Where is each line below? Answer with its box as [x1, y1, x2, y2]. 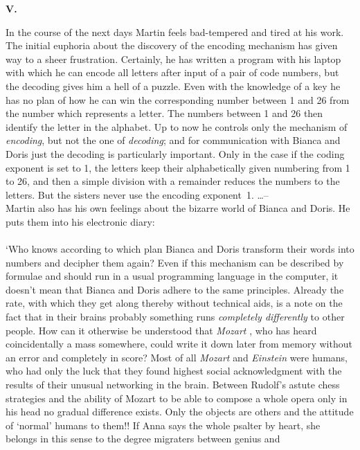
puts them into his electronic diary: [6, 214, 155, 228]
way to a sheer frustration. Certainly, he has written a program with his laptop [6, 51, 341, 66]
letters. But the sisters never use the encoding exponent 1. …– [6, 187, 269, 201]
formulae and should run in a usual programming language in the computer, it [6, 269, 339, 283]
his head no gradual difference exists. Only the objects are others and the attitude [6, 404, 354, 419]
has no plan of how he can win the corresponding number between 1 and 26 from [6, 92, 350, 107]
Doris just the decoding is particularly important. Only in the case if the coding [6, 146, 345, 161]
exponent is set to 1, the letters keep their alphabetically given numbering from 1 [6, 160, 350, 174]
